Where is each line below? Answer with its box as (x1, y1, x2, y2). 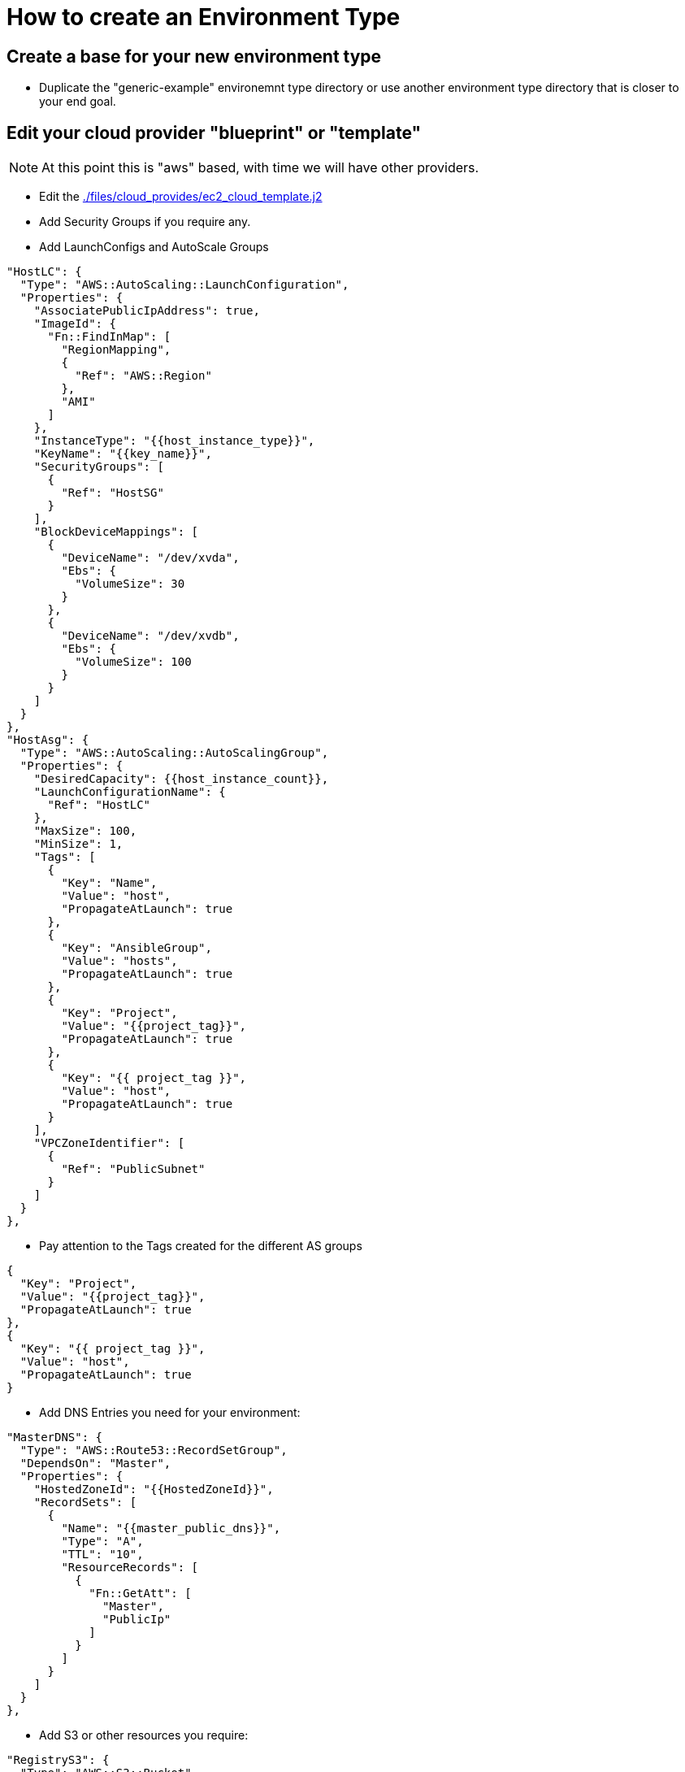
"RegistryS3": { (7, 1753, 110, 1767)
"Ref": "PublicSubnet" (61, 1162, 206, 1176)
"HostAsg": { (7, 733, 89, 747)
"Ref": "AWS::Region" (75, 369, 212, 383)
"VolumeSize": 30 (75, 577, 185, 591)
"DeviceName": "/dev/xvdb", (61, 629, 240, 643)
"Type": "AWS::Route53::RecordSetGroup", (20, 1444, 288, 1457)
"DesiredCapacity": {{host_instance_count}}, (33, 772, 329, 786)
